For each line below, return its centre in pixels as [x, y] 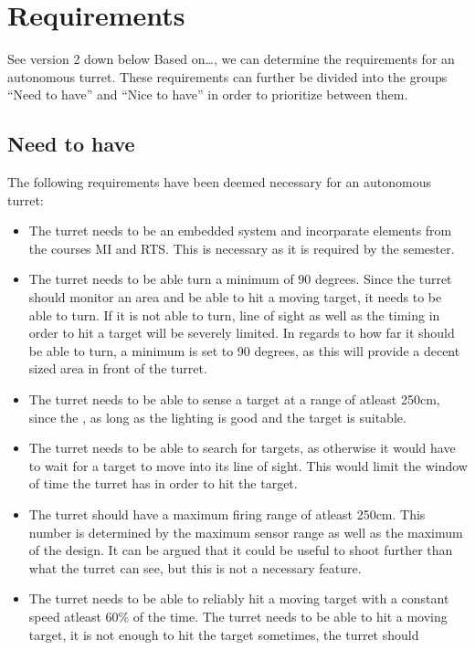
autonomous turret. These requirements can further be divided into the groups [227, 76]
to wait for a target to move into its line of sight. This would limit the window [248, 465]
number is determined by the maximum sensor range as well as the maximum [246, 532]
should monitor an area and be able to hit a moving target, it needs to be [235, 297]
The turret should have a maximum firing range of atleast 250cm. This [227, 514]
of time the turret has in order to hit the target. [163, 483]
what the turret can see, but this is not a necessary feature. [195, 567]
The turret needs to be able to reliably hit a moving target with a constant [239, 598]
